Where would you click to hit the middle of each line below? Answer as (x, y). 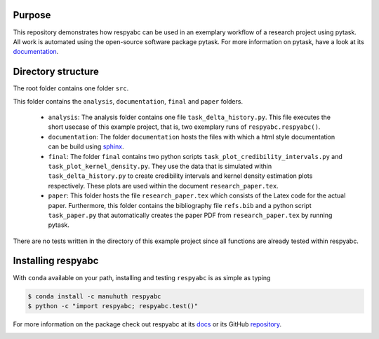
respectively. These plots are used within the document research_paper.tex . (163, 186)
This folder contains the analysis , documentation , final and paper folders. (128, 101)
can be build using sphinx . (86, 146)
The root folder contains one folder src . (71, 88)
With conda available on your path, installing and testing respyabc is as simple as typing (142, 277)
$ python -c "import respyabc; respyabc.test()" (113, 306)
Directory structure (56, 72)
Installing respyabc (56, 261)
